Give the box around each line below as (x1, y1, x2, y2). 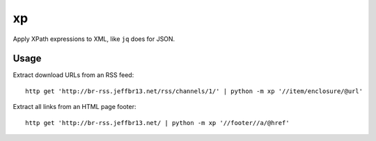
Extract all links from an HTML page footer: (13, 103, 136, 111)
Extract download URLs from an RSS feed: (13, 71, 134, 79)
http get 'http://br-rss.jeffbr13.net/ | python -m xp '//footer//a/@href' (25, 119, 290, 126)
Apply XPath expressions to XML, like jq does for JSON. (13, 35, 175, 43)
